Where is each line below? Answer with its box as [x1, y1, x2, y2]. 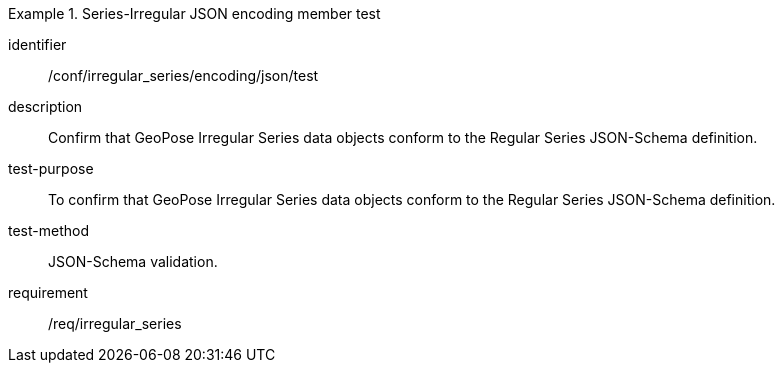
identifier [8, 36, 67, 53]
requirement [8, 284, 88, 301]
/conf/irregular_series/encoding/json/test [48, 67, 319, 84]
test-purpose [8, 160, 94, 177]
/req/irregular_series [48, 315, 182, 332]
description [8, 98, 83, 115]
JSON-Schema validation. [48, 253, 218, 270]
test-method [8, 222, 89, 239]
